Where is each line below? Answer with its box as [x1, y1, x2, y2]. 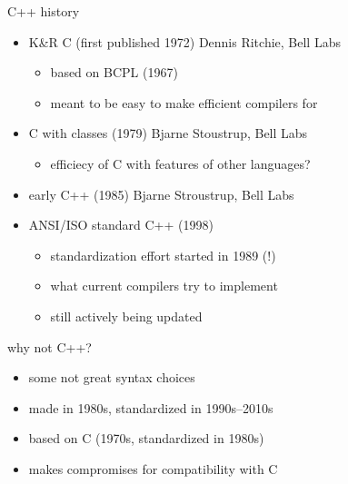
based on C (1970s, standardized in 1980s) [28, 429, 264, 448]
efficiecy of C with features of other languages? [50, 153, 311, 173]
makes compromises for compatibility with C [28, 459, 278, 478]
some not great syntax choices [28, 368, 195, 387]
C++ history [7, 2, 80, 20]
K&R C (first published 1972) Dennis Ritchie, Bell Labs [28, 32, 341, 51]
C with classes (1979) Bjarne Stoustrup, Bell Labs [28, 123, 308, 143]
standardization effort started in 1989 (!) [50, 245, 276, 264]
